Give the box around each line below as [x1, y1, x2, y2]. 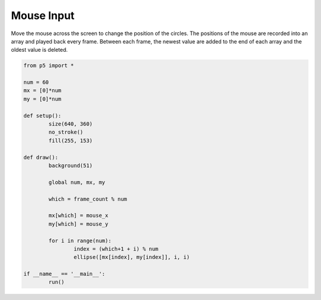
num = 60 [23, 79, 49, 86]
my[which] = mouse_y [48, 220, 109, 227]
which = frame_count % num [48, 195, 127, 202]
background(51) [48, 162, 93, 169]
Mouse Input [11, 9, 75, 22]
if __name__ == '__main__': [23, 271, 105, 277]
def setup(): [23, 112, 62, 119]
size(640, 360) [48, 121, 93, 127]
